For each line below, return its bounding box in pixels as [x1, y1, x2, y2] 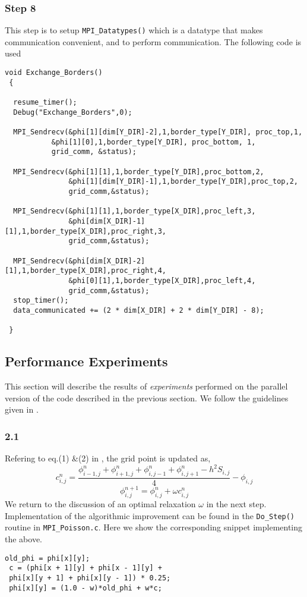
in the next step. [206, 498, 267, 510]
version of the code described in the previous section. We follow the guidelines [5, 391, 289, 404]
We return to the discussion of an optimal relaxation [5, 498, 196, 510]
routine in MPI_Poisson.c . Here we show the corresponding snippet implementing [5, 521, 303, 533]
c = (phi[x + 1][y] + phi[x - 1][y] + [9, 564, 162, 573]
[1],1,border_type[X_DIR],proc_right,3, [5, 227, 167, 235]
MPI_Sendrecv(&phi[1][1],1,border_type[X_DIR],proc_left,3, [13, 207, 256, 216]
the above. [5, 533, 42, 545]
